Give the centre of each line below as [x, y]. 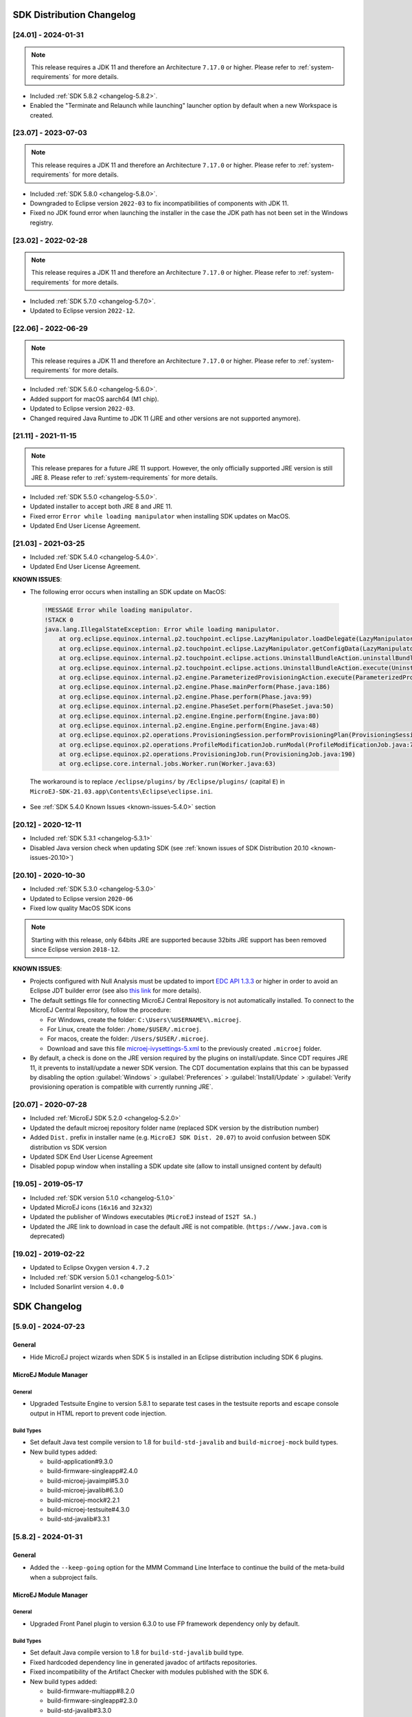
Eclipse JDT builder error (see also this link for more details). [116, 991]
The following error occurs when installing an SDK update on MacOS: [128, 592]
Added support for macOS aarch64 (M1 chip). [94, 399]
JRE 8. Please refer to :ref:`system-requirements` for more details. [124, 478]
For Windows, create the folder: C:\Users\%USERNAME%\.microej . [144, 1019]
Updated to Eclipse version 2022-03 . [82, 409]
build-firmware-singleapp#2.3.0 [92, 1701]
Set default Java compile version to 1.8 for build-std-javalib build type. [137, 1652]
